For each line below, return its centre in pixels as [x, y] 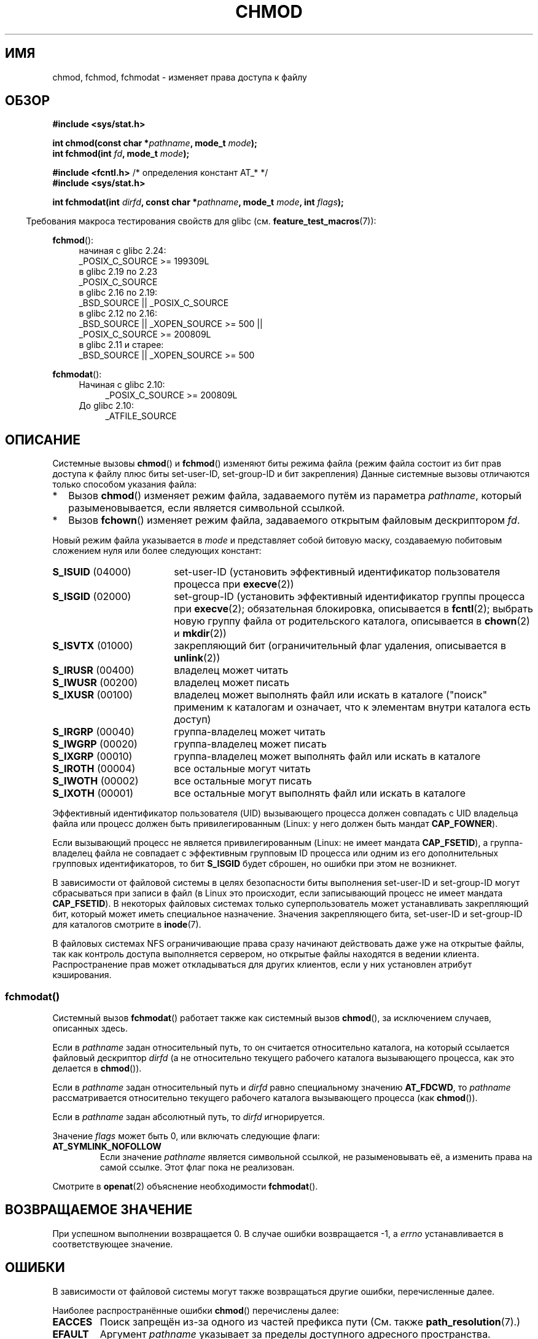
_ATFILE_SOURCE [141, 416]
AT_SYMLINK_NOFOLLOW [107, 1147]
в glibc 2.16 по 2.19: [118, 293]
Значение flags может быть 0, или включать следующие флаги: [186, 1136]
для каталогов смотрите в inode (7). [127, 925]
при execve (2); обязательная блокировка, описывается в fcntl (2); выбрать [353, 609]
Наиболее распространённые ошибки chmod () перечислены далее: [196, 1310]
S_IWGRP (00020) [95, 744]
